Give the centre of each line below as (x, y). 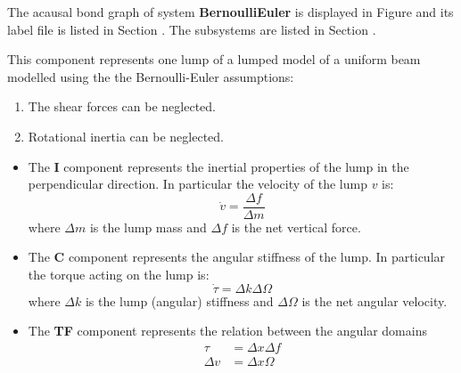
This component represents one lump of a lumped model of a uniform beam (214, 59)
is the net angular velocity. (375, 300)
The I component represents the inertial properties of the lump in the (218, 166)
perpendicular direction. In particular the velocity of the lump (198, 184)
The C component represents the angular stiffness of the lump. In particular (237, 257)
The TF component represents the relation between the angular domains (227, 331)
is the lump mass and (148, 227)
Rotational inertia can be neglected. (126, 136)
